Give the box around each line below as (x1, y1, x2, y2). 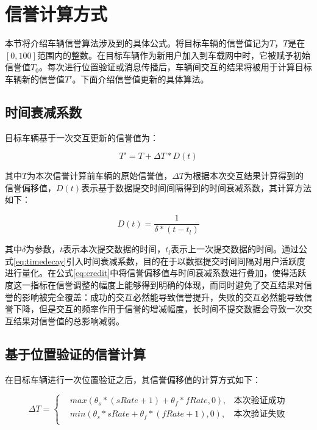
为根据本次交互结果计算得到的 (184, 169, 304, 182)
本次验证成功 (233, 396, 285, 406)
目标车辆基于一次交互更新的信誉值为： (5, 131, 158, 144)
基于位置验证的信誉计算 (5, 344, 146, 363)
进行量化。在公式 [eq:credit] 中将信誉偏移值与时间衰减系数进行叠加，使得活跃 (5, 266, 307, 279)
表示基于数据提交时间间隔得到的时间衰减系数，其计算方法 (81, 181, 312, 194)
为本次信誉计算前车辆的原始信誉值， (27, 169, 173, 182)
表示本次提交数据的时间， (63, 242, 166, 255)
